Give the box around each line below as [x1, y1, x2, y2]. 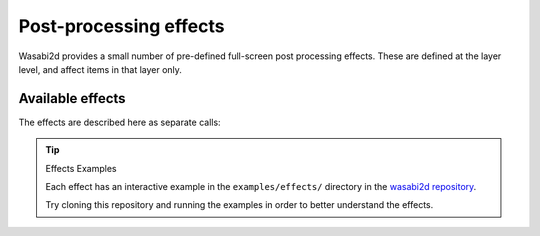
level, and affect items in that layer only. [18, 63, 182, 75]
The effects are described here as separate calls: [18, 116, 221, 128]
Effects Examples [45, 162, 117, 174]
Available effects [18, 90, 126, 107]
